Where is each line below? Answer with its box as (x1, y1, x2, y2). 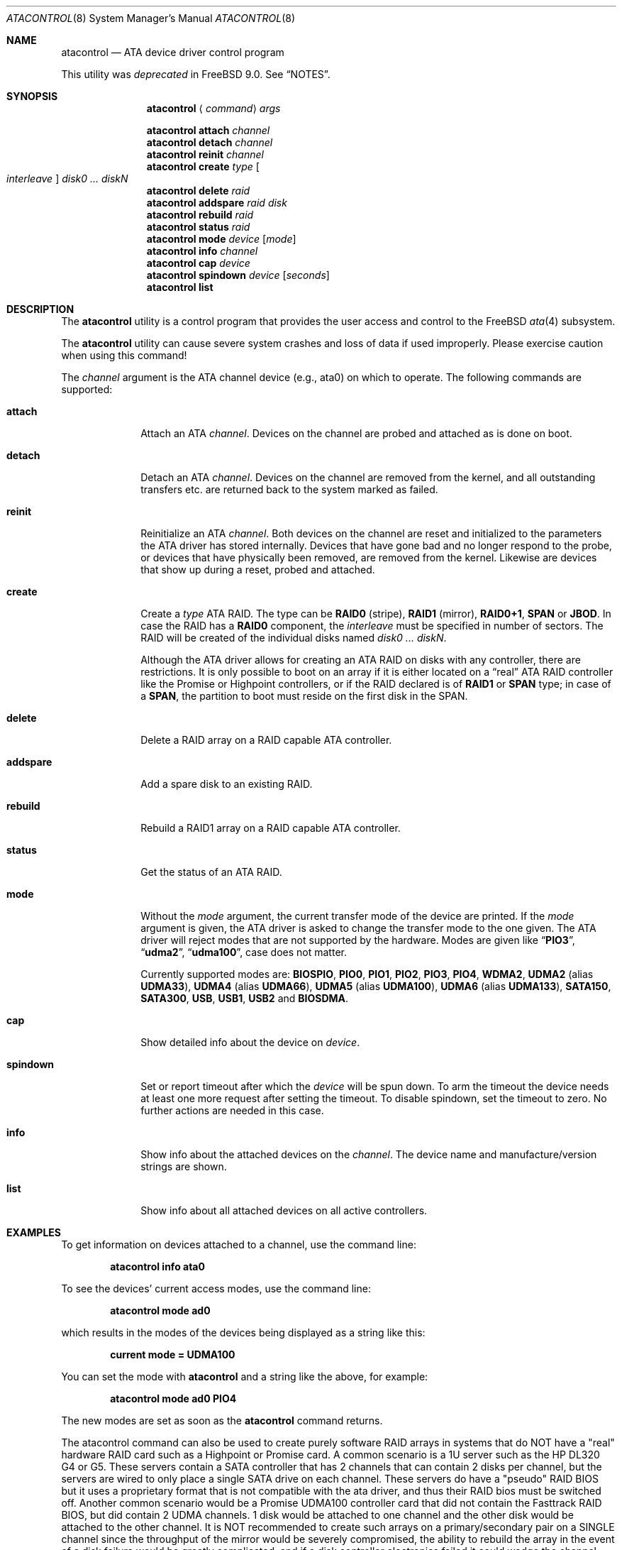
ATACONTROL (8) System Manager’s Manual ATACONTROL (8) (6, 12, 296, 24)
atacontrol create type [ (146, 160, 260, 172)
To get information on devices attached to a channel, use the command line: (61, 1238, 416, 1251)
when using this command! (61, 349, 187, 361)
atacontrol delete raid (146, 185, 250, 197)
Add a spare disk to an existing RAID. (140, 778, 313, 790)
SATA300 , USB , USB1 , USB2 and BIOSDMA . (140, 992, 349, 1004)
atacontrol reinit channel (146, 148, 264, 160)
